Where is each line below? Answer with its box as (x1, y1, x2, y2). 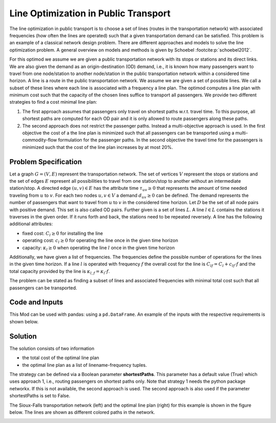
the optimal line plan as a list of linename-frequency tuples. (22, 362, 147, 368)
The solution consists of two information (9, 345, 95, 352)
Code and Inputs (9, 298, 63, 307)
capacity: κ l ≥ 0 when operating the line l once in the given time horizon (22, 244, 175, 252)
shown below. (9, 318, 39, 325)
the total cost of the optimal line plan (22, 355, 100, 361)
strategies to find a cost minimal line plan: (9, 99, 97, 105)
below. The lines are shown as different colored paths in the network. (9, 409, 155, 415)
